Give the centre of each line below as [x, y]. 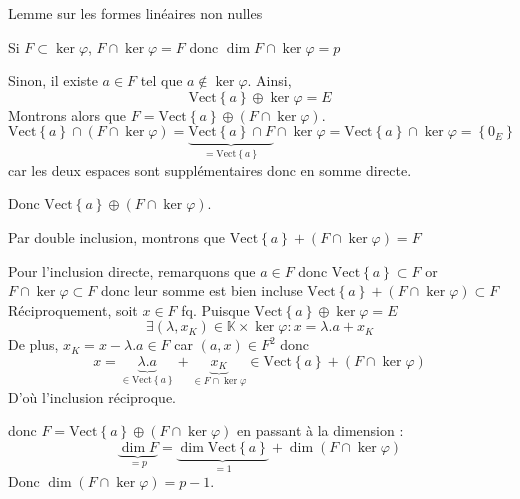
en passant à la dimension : [320, 430]
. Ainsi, [269, 80]
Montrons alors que [67, 114]
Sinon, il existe [53, 80]
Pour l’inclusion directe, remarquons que [132, 270]
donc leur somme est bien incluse [201, 290]
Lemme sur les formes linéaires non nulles [135, 13]
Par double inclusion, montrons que [117, 237]
